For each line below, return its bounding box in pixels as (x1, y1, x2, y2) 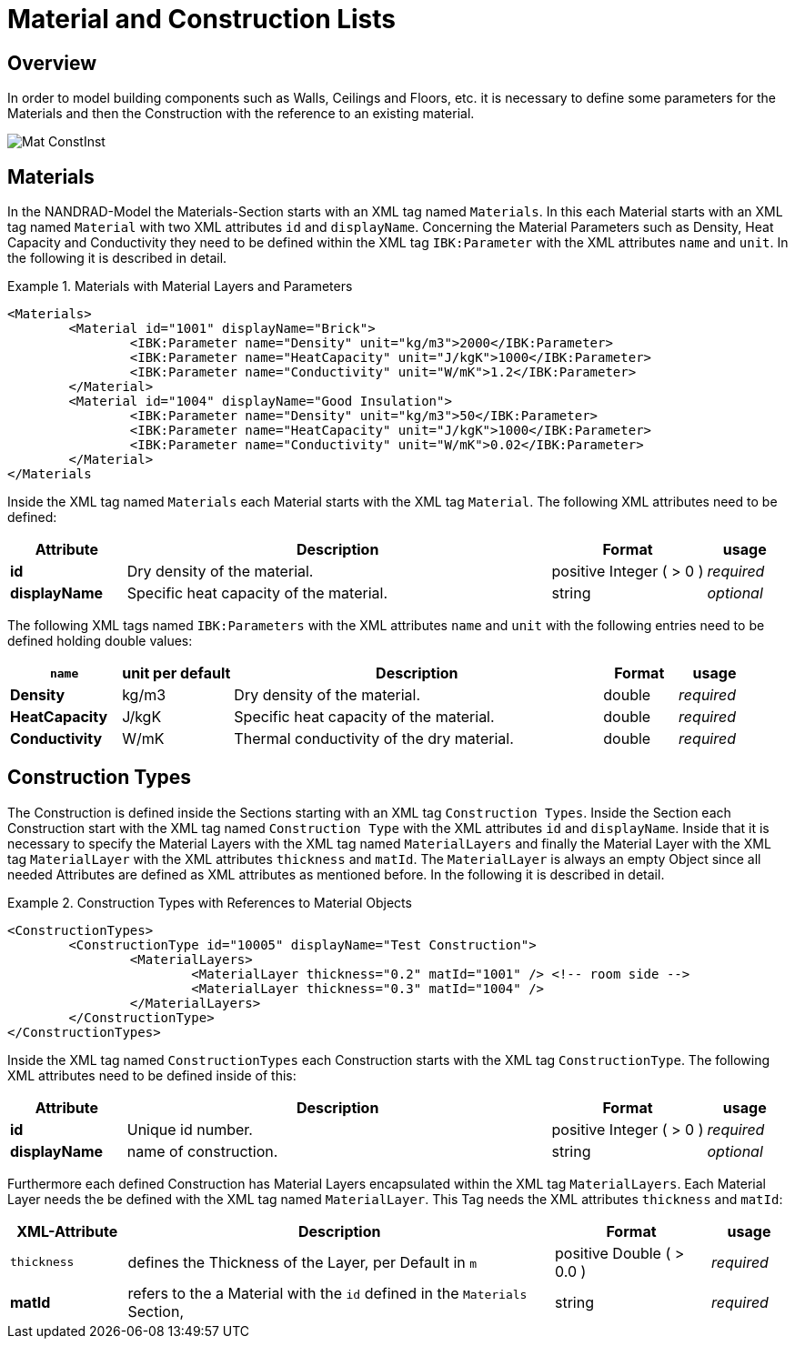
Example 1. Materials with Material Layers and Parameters (7, 278, 353, 295)
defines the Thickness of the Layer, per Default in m (127, 1252, 478, 1271)
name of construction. (126, 1141, 278, 1160)
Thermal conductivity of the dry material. (234, 729, 514, 748)
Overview (7, 51, 97, 75)
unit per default (122, 664, 231, 683)
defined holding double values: (7, 633, 193, 649)
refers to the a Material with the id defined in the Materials (127, 1283, 528, 1302)
